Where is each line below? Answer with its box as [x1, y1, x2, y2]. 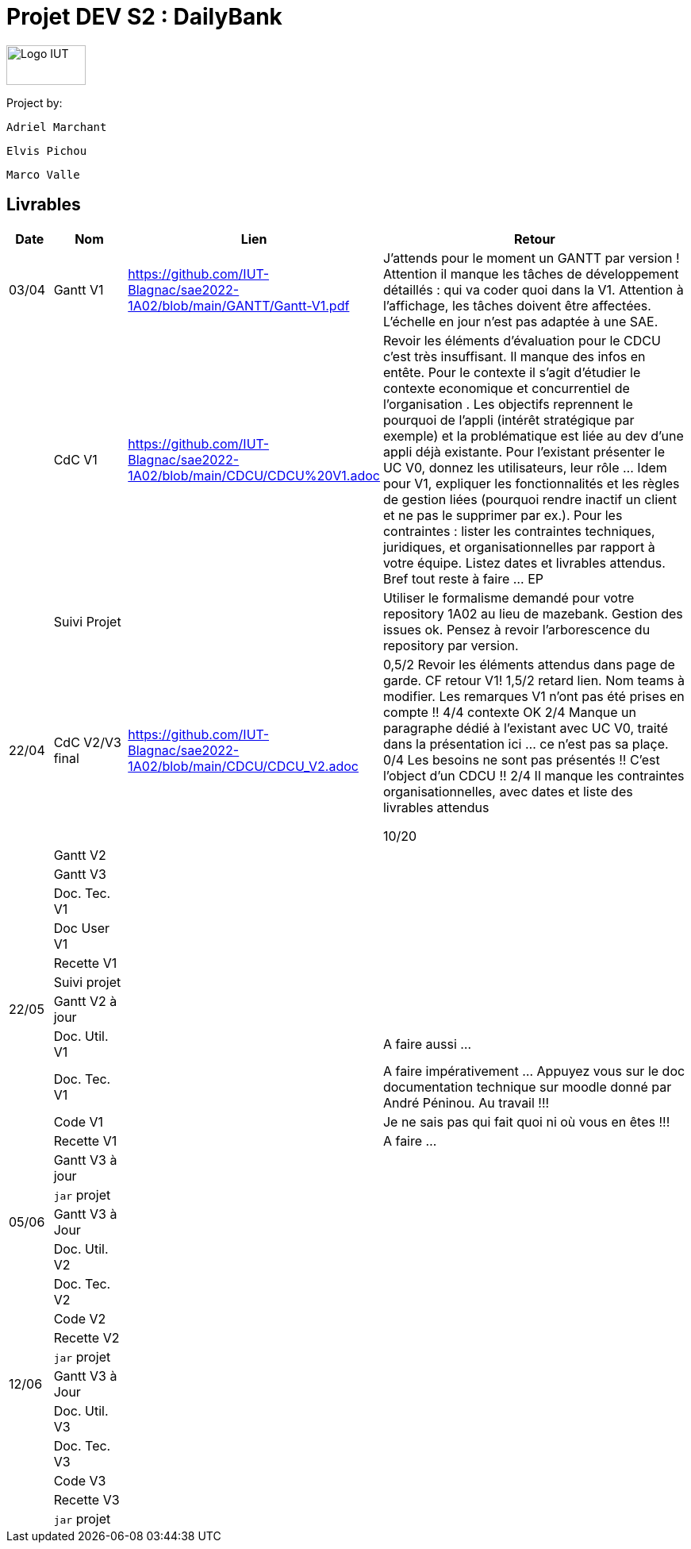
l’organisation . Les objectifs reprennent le [382, 395, 633, 412]
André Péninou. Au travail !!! [382, 1094, 550, 1111]
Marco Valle [6, 168, 80, 181]
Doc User [53, 919, 110, 936]
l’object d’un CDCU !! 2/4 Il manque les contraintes [382, 767, 685, 784]
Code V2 [53, 1310, 106, 1327]
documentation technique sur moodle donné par [382, 1078, 672, 1095]
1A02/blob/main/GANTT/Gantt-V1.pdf [128, 297, 350, 314]
